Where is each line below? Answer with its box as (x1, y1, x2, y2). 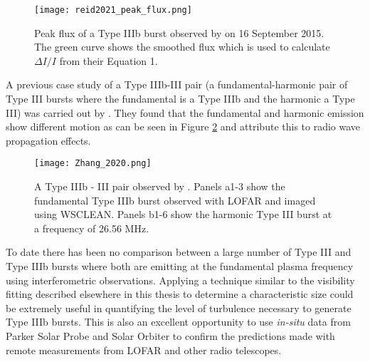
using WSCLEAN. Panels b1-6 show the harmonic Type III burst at (34, 207, 332, 222)
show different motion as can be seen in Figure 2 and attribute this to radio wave (6, 119, 361, 134)
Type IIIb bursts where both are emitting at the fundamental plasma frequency (6, 259, 354, 274)
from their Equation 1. (59, 53, 158, 68)
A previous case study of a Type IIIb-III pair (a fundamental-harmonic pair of (6, 77, 348, 92)
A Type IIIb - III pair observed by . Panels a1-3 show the (34, 179, 285, 194)
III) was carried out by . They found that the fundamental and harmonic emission (6, 105, 364, 120)
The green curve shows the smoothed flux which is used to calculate (34, 39, 330, 54)
